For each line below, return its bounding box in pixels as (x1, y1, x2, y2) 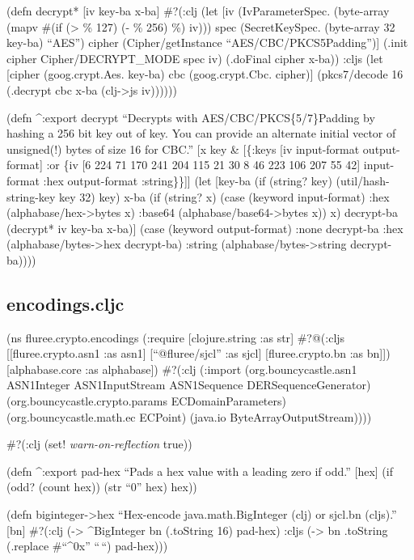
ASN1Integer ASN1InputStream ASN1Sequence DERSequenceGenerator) (6, 376, 371, 393)
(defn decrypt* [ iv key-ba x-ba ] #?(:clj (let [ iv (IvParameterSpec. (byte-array (6, 2, 390, 19)
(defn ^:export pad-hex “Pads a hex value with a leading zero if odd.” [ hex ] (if (6, 462, 393, 479)
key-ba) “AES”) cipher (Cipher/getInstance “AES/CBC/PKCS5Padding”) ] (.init (6, 34, 408, 51)
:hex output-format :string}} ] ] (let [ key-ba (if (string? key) (43, 172, 332, 189)
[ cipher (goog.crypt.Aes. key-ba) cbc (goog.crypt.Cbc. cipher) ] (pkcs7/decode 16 (6, 66, 403, 83)
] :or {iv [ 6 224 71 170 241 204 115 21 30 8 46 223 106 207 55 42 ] (39, 156, 361, 173)
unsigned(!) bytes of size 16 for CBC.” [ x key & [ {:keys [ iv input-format (6, 140, 360, 157)
